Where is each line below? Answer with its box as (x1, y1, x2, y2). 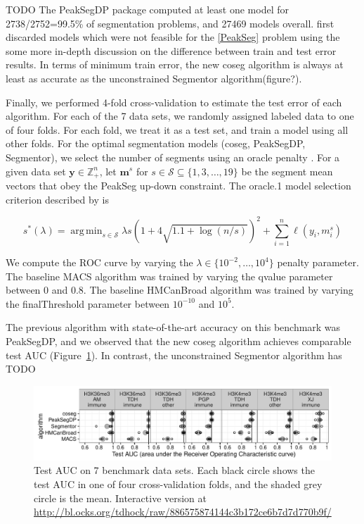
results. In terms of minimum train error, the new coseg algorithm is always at (6, 57, 344, 72)
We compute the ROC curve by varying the (6, 255, 193, 269)
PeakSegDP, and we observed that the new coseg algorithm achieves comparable (6, 333, 351, 348)
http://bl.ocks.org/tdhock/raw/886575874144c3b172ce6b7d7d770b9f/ (34, 504, 332, 519)
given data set (6, 163, 66, 178)
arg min (70, 225, 103, 236)
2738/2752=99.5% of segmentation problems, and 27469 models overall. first (6, 15, 334, 30)
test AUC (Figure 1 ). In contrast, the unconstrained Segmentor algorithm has (6, 347, 342, 362)
